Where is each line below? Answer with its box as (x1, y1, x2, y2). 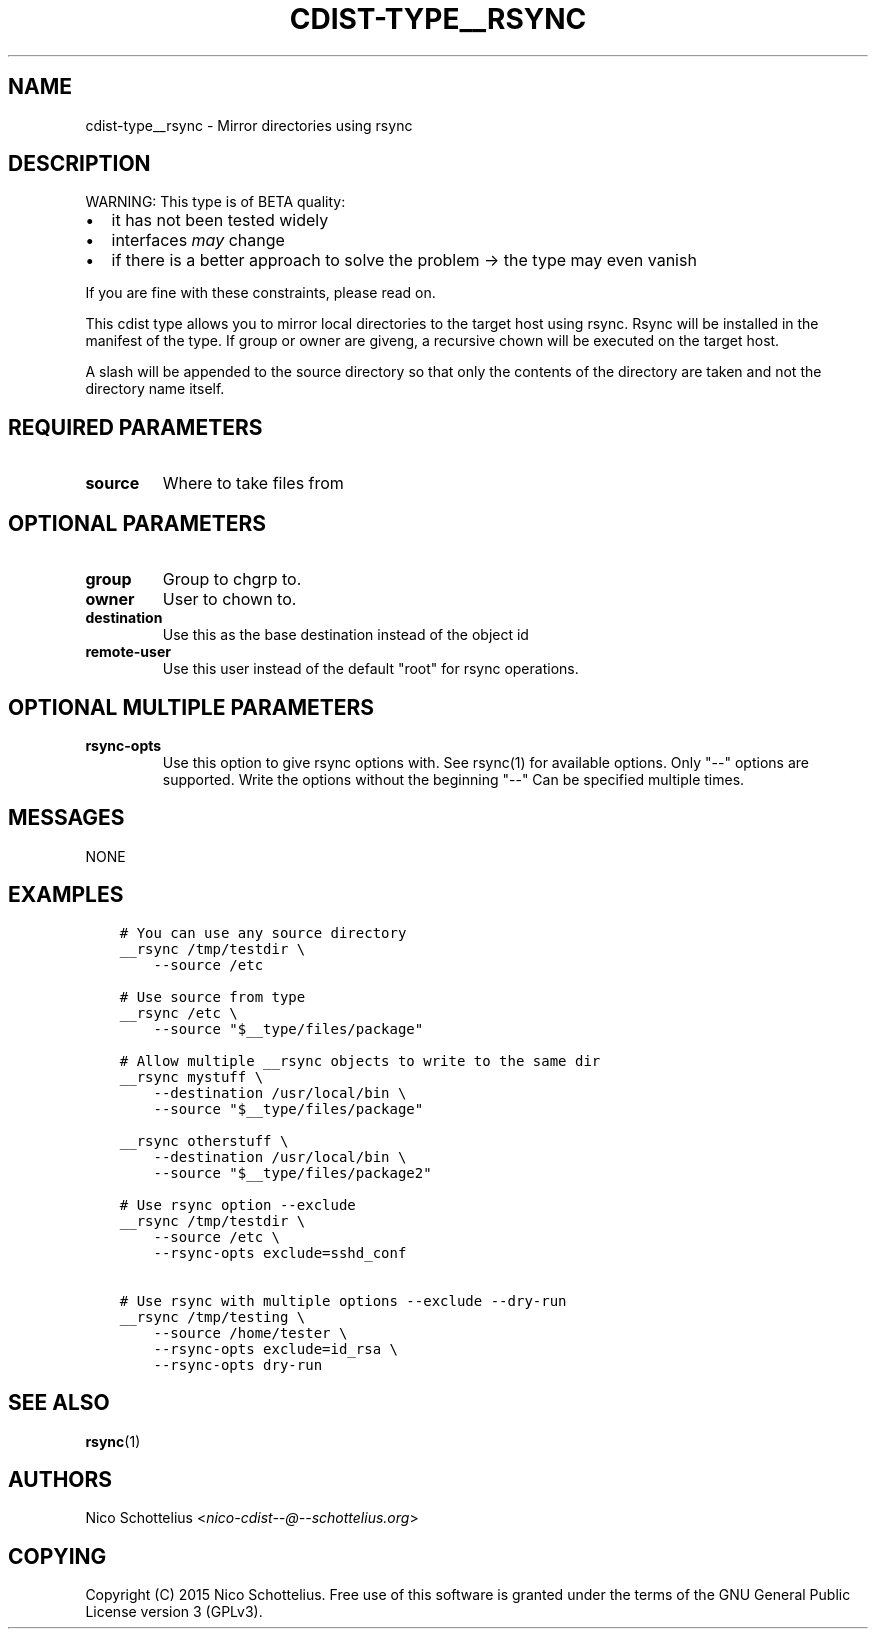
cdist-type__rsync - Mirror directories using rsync (85, 116, 413, 134)
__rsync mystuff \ (119, 1068, 264, 1085)
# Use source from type (119, 988, 306, 1005)
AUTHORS (8, 1466, 113, 1492)
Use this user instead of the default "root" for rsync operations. (162, 660, 579, 678)
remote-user (85, 643, 171, 661)
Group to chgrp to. (162, 569, 302, 590)
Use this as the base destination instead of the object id (162, 626, 529, 644)
